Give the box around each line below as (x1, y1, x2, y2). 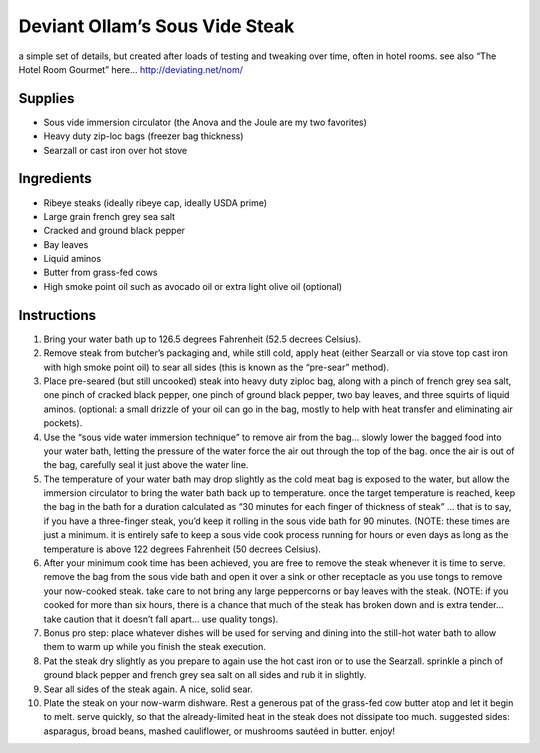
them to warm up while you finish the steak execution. (43, 641, 267, 653)
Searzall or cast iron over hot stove (43, 144, 188, 156)
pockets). (43, 417, 83, 429)
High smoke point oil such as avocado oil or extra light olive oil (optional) (43, 280, 343, 292)
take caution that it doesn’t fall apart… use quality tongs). (43, 613, 279, 625)
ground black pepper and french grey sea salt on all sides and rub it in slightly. (43, 669, 367, 681)
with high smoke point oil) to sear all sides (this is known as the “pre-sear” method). (43, 361, 390, 373)
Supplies (18, 90, 75, 107)
